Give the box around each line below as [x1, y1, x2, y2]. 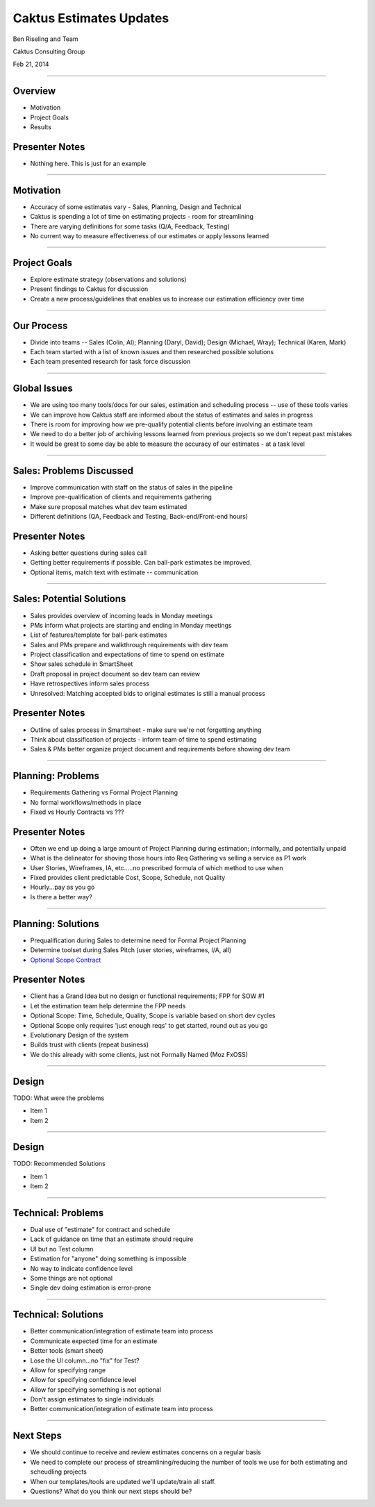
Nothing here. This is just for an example [30, 159, 147, 167]
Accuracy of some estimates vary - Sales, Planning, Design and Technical [30, 202, 242, 211]
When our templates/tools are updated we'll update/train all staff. [30, 1477, 217, 1485]
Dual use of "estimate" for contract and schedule [30, 1226, 170, 1234]
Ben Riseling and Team [12, 35, 79, 43]
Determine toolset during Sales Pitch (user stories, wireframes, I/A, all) [30, 946, 232, 954]
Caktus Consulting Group [12, 47, 85, 56]
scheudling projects [30, 1467, 87, 1476]
